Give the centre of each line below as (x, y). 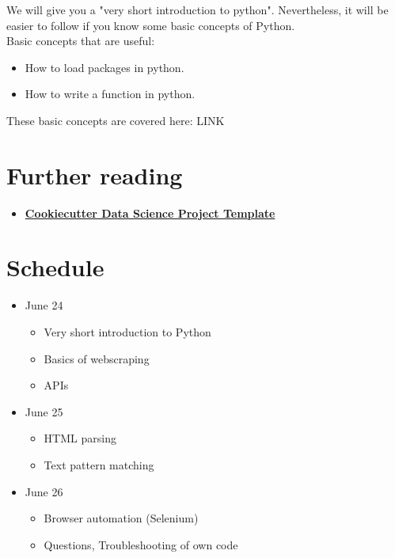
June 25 (44, 411)
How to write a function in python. (110, 94)
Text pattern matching (99, 464)
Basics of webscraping (97, 358)
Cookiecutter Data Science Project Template (150, 213)
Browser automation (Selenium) (121, 518)
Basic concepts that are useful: (81, 41)
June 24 (44, 305)
